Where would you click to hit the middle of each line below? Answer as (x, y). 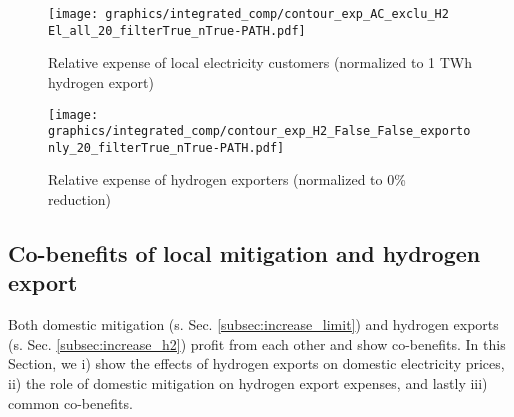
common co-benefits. (70, 402)
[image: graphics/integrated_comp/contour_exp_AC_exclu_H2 (248, 14)
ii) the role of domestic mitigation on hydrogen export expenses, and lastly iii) (248, 383)
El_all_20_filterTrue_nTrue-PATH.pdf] (177, 30)
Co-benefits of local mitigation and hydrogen (244, 253)
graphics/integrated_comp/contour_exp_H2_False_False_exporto (259, 131)
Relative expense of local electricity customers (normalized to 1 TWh (260, 62)
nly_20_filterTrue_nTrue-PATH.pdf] (166, 147)
